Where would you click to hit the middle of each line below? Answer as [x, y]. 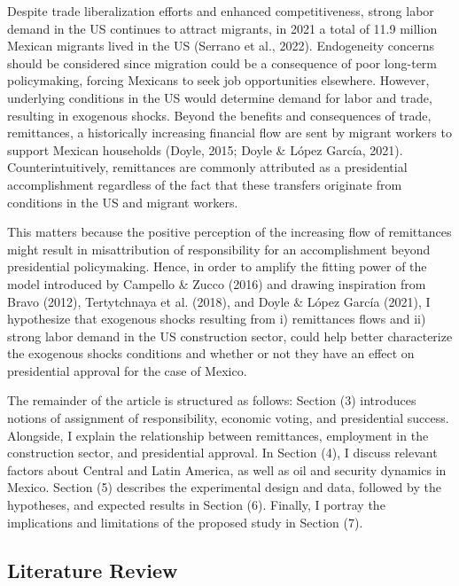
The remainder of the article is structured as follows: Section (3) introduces [212, 400]
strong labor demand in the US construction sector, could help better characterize [230, 336]
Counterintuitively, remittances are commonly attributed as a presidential [207, 167]
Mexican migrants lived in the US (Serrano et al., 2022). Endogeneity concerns [221, 46]
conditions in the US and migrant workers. [123, 202]
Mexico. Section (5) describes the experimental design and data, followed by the [224, 487]
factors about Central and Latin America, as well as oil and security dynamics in [227, 469]
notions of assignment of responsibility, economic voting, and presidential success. [228, 418]
